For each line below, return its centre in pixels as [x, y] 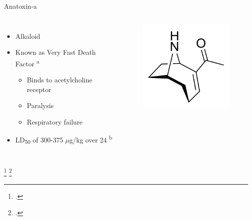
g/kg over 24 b [91, 139]
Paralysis [40, 105]
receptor [39, 89]
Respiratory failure [55, 121]
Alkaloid [28, 36]
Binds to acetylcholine [60, 80]
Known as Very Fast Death [55, 52]
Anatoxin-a [21, 6]
